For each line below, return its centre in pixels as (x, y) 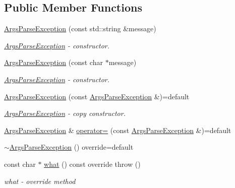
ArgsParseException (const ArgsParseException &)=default (97, 96)
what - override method (40, 181)
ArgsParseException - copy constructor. (65, 113)
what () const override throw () (92, 164)
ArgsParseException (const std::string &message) (80, 28)
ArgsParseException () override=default (71, 147)
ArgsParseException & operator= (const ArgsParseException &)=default (118, 130)
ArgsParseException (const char (53, 62)
